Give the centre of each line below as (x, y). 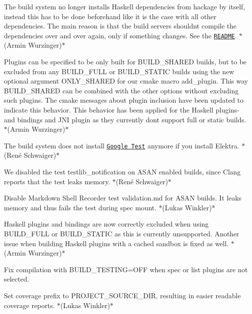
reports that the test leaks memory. (57, 181)
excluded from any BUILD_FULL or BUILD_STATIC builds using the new (119, 71)
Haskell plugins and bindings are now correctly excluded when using (106, 224)
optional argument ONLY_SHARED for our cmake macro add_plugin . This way (126, 81)
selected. (17, 279)
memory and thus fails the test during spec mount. (80, 207)
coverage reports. (29, 305)
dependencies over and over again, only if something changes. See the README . (120, 35)
